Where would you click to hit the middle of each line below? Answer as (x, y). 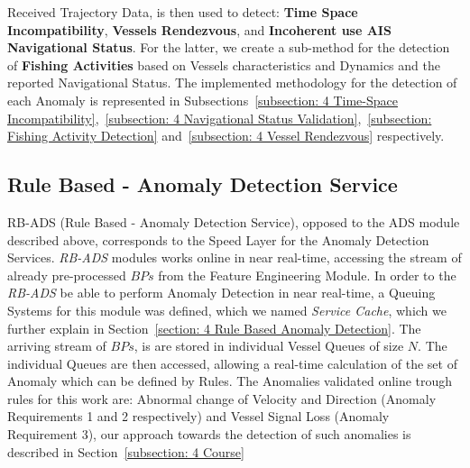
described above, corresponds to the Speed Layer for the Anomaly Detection (218, 239)
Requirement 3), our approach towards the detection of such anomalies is (209, 434)
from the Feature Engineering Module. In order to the (307, 275)
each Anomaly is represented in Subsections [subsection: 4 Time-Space (203, 100)
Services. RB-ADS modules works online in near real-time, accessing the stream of (235, 257)
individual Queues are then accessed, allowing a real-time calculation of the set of (232, 363)
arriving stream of (57, 346)
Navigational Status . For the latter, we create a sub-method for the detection (229, 47)
